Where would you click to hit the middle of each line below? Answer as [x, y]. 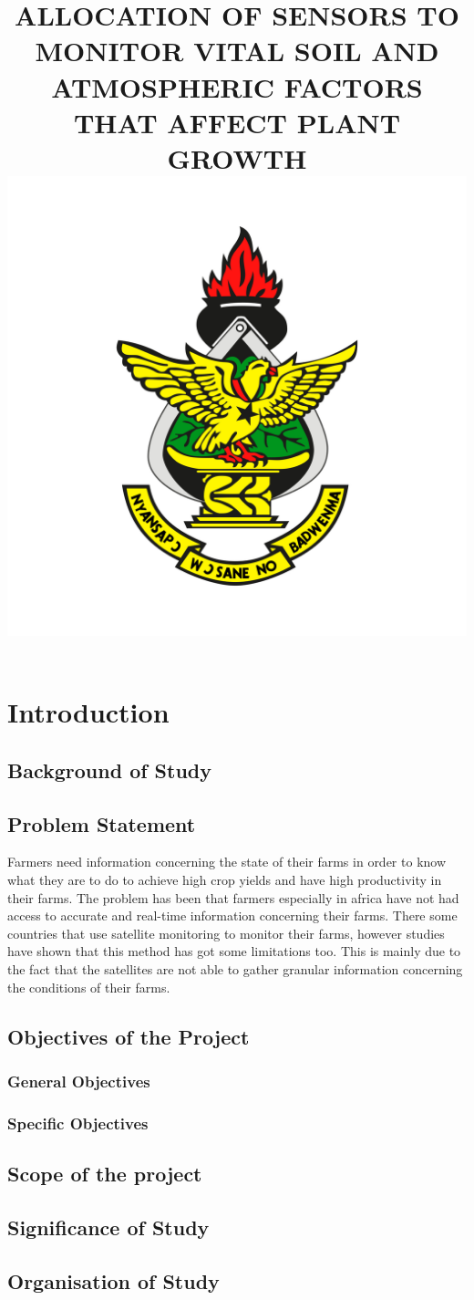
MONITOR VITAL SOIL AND [237, 51]
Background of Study [110, 770]
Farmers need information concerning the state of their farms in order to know [227, 862]
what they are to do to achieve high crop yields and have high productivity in [225, 880]
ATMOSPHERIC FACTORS [237, 86]
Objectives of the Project [129, 1036]
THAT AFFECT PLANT [237, 122]
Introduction [88, 712]
